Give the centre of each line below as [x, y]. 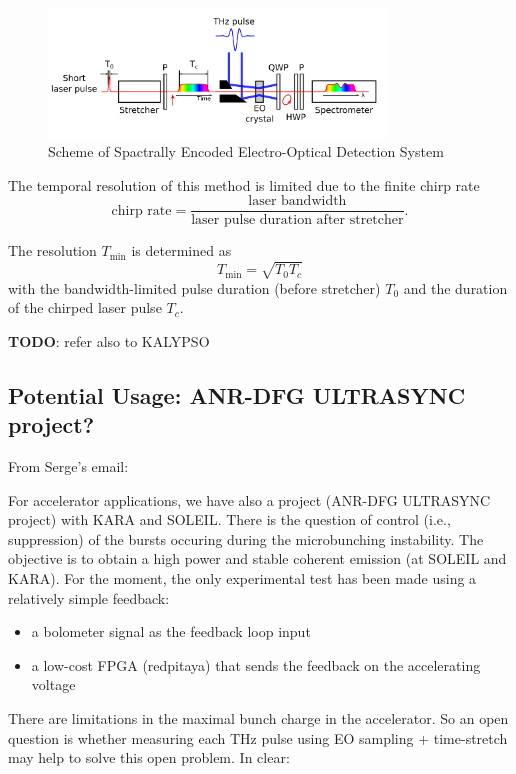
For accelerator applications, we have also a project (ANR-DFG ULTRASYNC [249, 499]
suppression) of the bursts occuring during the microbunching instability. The [246, 538]
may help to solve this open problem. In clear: [149, 757]
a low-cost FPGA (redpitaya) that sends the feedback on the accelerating [256, 664]
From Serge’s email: [68, 465]
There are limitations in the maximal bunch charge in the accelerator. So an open [258, 717]
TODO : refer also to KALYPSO [109, 340]
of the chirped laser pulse [85, 307]
